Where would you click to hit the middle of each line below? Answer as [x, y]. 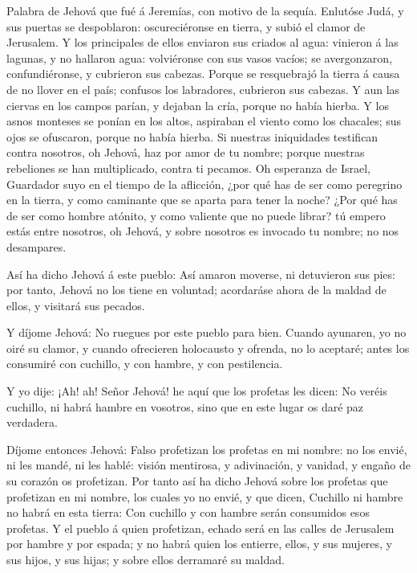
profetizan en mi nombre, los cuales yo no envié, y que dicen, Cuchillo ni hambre [205, 496]
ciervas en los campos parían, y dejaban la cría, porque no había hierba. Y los [198, 105]
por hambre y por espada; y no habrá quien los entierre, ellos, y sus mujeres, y [200, 544]
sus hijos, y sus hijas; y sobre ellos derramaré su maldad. [146, 559]
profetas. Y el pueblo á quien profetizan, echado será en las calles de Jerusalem [200, 528]
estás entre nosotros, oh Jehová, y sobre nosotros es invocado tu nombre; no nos [203, 231]
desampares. [36, 246]
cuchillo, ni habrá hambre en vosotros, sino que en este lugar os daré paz [185, 406]
